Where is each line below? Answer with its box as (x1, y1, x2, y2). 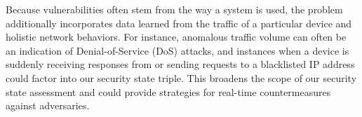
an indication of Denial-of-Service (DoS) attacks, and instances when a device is (6, 43, 349, 57)
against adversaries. (6, 98, 90, 113)
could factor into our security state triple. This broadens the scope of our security (6, 70, 357, 85)
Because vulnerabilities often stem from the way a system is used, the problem (6, 2, 343, 16)
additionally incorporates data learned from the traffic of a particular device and (6, 15, 352, 30)
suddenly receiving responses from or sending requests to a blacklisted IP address (6, 57, 355, 71)
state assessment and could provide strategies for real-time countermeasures (6, 84, 331, 99)
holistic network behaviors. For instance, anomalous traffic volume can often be (6, 29, 347, 44)
